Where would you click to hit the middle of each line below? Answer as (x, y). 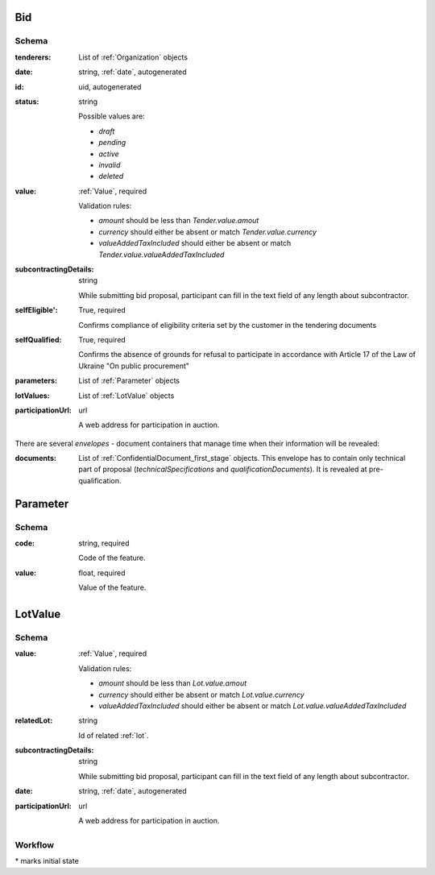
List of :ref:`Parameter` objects (129, 381)
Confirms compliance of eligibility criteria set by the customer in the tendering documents (228, 325)
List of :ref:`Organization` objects (133, 57)
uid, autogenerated (110, 87)
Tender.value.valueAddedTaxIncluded (162, 255)
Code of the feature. (112, 558)
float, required (102, 573)
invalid (110, 164)
